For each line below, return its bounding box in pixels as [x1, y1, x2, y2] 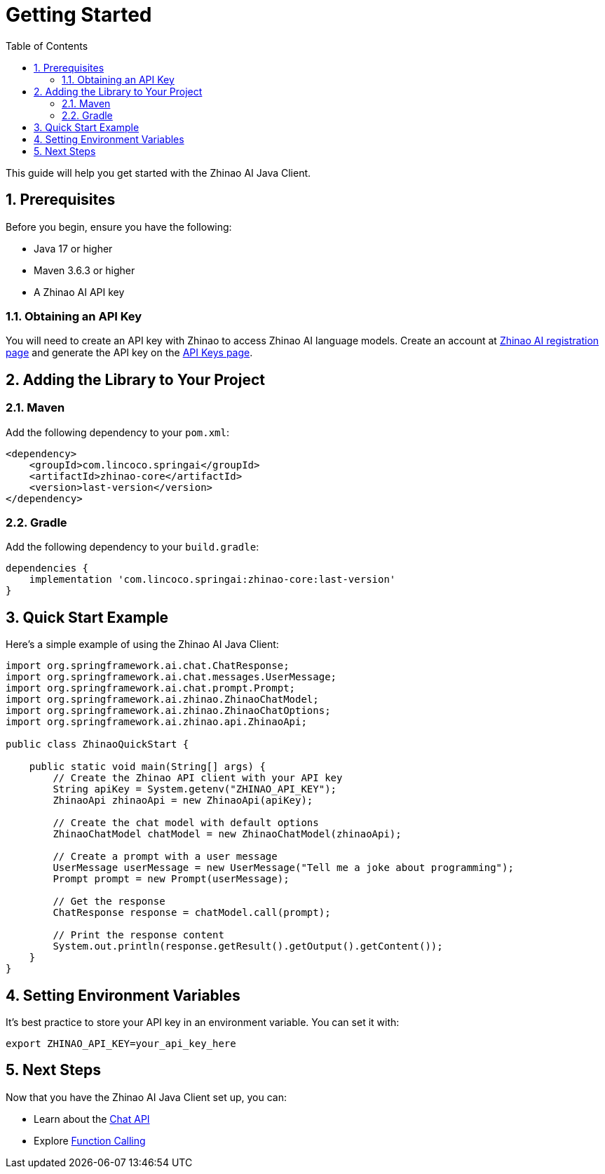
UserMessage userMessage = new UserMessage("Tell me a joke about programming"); [53, 862, 514, 874]
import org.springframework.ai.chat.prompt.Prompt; [6, 682, 296, 694]
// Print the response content [53, 929, 224, 941]
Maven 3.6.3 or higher [34, 264, 135, 276]
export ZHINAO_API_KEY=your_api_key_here [6, 1038, 236, 1049]
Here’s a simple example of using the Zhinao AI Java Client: [6, 638, 279, 651]
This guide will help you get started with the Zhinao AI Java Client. [6, 166, 311, 179]
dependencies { [6, 562, 89, 574]
